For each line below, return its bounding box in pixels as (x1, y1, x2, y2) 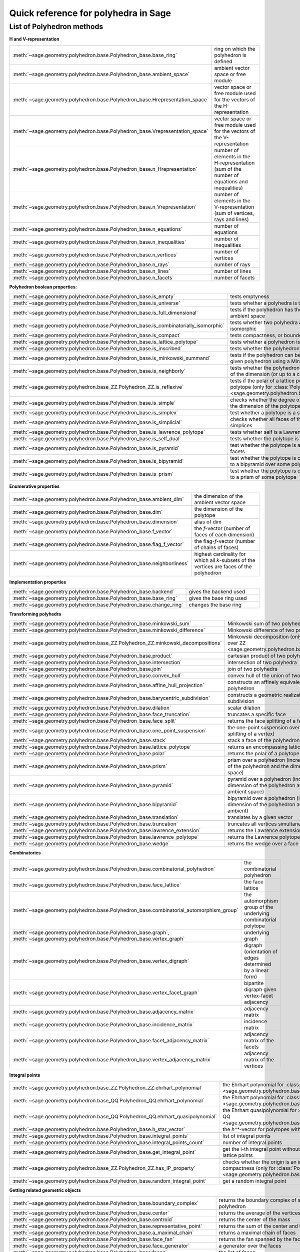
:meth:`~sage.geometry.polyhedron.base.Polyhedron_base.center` (12, 1209, 169, 1216)
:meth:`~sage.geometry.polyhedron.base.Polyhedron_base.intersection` (12, 659, 182, 666)
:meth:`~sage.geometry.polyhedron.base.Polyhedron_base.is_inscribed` (12, 345, 182, 352)
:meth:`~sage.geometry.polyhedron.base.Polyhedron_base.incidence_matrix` (12, 1021, 194, 1028)
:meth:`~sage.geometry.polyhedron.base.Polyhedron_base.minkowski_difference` (12, 627, 205, 634)
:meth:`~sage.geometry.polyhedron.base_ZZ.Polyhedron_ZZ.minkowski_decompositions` (12, 640, 222, 647)
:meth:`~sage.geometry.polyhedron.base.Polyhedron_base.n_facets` (12, 274, 174, 281)
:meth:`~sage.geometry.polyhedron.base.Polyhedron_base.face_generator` (12, 1242, 190, 1249)
